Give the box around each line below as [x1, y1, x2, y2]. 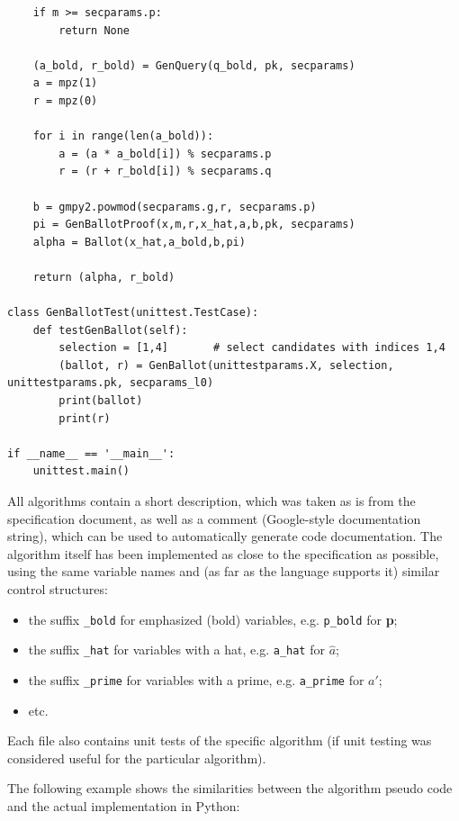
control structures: [7, 580, 108, 598]
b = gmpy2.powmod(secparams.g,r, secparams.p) [32, 200, 317, 213]
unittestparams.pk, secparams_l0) [7, 376, 214, 390]
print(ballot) [58, 394, 143, 408]
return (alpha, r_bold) [32, 270, 175, 284]
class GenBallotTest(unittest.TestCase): [7, 306, 259, 320]
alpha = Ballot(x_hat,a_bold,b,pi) [32, 235, 246, 248]
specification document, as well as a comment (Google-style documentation [7, 509, 421, 528]
